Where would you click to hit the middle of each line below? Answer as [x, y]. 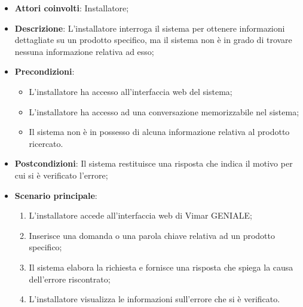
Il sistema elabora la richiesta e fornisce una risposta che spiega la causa [161, 267]
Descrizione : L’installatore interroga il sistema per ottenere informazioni [150, 28]
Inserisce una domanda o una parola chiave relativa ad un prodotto [152, 235]
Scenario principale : [56, 195]
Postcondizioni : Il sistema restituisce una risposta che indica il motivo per [154, 163]
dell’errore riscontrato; [70, 279]
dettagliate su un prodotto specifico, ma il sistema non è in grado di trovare [153, 40]
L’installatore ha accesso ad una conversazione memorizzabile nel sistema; [164, 111]
